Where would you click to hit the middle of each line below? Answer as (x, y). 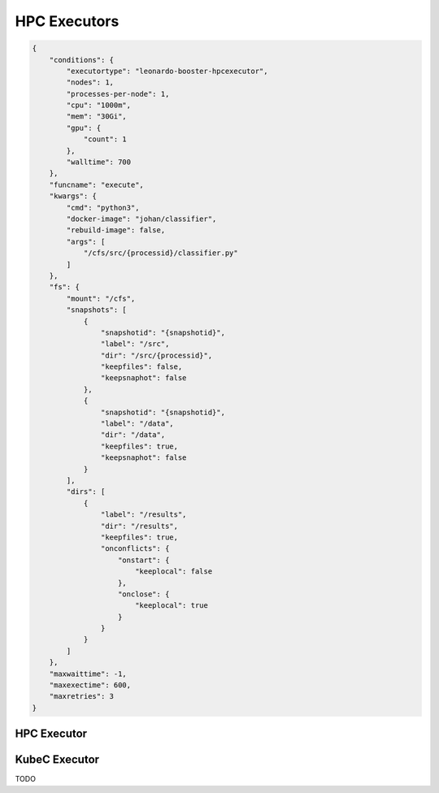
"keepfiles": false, (141, 367)
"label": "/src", (135, 344)
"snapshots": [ (97, 310)
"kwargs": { (73, 196)
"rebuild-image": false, (116, 230)
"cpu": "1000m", (99, 105)
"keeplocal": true (172, 606)
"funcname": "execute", (96, 184)
